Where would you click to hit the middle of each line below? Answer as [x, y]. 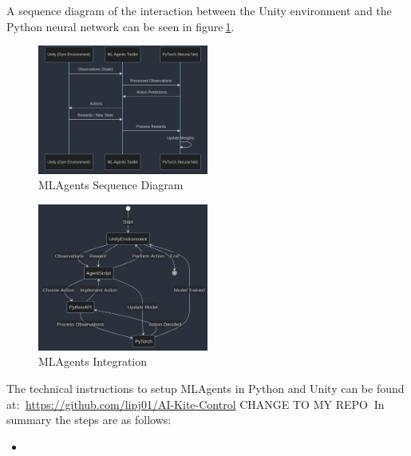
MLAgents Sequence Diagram [111, 185]
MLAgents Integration [93, 361]
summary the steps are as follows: [89, 420]
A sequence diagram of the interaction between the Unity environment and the [199, 10]
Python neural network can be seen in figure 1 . [121, 26]
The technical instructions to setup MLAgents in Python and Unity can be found [205, 389]
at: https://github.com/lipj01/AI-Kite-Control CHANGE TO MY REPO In [196, 404]
